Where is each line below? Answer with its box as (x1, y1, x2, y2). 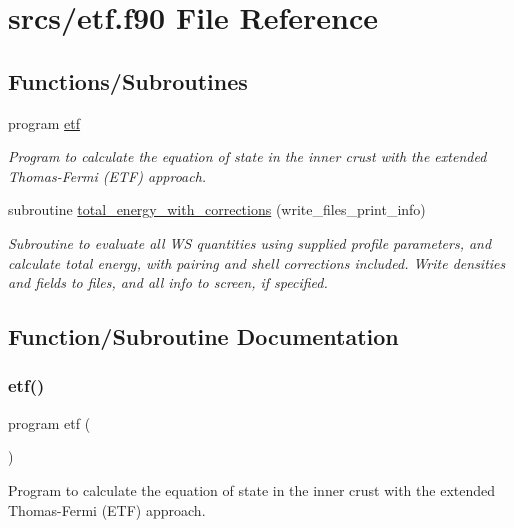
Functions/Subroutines (8, 65, 248, 96)
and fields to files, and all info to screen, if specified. (8, 272, 328, 293)
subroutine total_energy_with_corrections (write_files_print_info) (8, 199, 426, 220)
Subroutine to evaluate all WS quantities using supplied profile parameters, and (8, 232, 492, 253)
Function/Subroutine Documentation (8, 321, 399, 352)
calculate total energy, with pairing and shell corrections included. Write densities (8, 252, 506, 273)
